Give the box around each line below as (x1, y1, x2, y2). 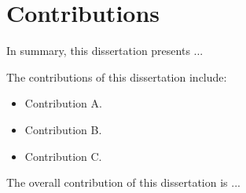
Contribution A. (24, 95, 102, 111)
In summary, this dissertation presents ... (6, 42, 204, 59)
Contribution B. (24, 121, 102, 137)
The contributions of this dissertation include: (6, 68, 227, 85)
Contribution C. (24, 147, 102, 164)
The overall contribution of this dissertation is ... (6, 174, 240, 191)
